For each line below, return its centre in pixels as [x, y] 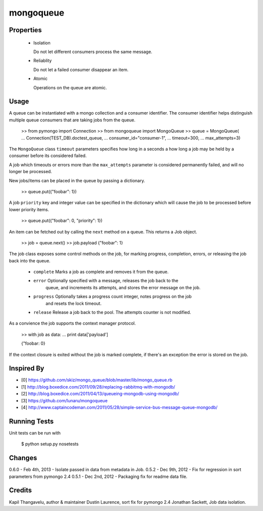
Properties [25, 30]
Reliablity [43, 60]
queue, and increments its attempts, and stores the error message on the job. [123, 287]
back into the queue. [30, 260]
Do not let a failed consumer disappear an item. [81, 69]
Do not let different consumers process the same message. [93, 52]
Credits [20, 490]
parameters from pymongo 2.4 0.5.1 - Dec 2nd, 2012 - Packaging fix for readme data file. [98, 476]
